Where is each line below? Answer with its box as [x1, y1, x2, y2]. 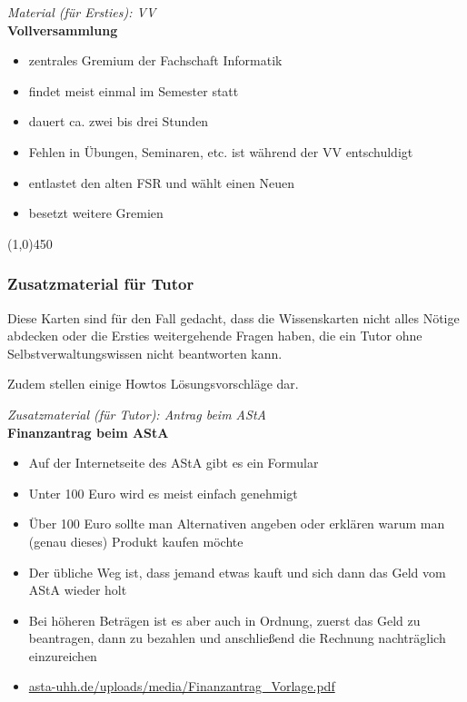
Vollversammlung [7, 20, 118, 39]
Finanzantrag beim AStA [7, 422, 169, 441]
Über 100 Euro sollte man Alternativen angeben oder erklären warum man [28, 514, 445, 533]
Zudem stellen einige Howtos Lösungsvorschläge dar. [7, 374, 299, 393]
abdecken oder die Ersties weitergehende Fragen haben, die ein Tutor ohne [7, 326, 422, 345]
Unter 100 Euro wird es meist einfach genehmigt [28, 483, 298, 502]
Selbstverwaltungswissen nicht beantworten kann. [7, 343, 283, 362]
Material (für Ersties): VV [7, 3, 156, 21]
